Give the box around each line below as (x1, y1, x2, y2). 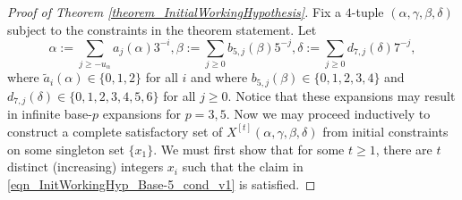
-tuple (351, 3, 384, 21)
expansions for (102, 104, 182, 123)
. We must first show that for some (153, 139, 345, 158)
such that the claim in (182, 157, 304, 176)
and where (191, 68, 248, 87)
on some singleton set (7, 139, 124, 158)
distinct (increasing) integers (7, 157, 164, 176)
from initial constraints (322, 121, 449, 140)
